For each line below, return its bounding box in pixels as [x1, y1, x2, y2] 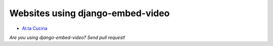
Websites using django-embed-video [9, 8, 170, 19]
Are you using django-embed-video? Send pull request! [9, 34, 125, 40]
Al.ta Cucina [22, 25, 48, 31]
